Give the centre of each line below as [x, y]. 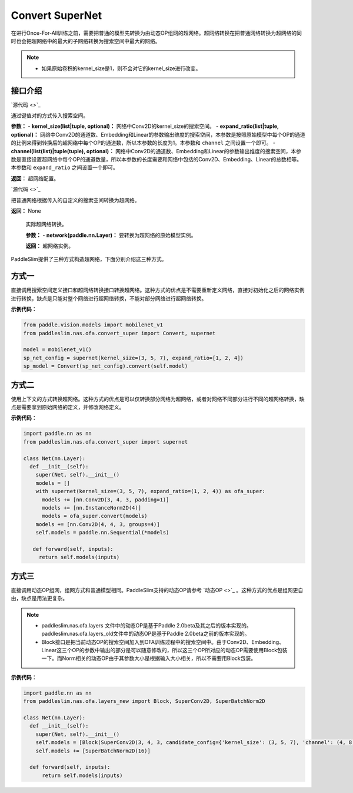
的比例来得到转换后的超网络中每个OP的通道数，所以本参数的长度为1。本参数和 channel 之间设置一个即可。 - [143, 143]
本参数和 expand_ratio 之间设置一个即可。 [65, 167]
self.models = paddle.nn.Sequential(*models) [102, 533]
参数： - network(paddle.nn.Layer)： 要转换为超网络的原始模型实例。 [111, 235]
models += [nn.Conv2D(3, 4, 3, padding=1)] [106, 500]
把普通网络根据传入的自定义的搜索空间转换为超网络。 [75, 200]
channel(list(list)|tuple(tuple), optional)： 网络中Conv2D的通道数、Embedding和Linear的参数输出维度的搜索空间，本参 [156, 151]
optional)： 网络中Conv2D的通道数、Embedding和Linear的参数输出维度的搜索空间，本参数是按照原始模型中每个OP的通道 [158, 134]
